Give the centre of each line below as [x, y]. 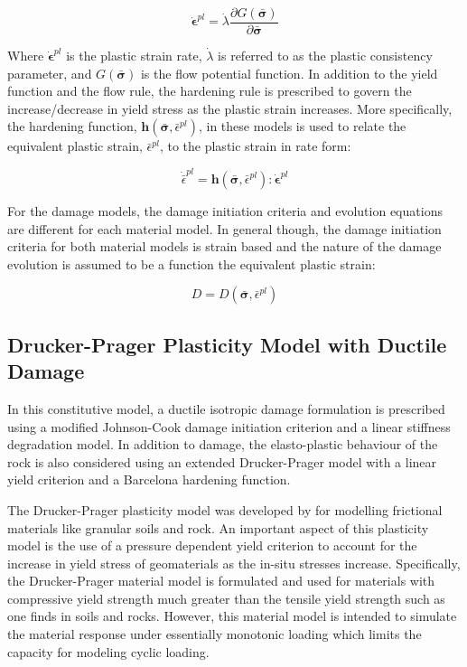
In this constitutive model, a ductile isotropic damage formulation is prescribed [226, 408]
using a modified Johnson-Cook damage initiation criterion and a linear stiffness [229, 426]
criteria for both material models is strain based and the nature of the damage [224, 246]
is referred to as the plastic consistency [325, 56]
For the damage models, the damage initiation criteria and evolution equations [225, 210]
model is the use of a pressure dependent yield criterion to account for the [212, 545]
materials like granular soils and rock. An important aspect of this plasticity [218, 527]
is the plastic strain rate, [134, 56]
